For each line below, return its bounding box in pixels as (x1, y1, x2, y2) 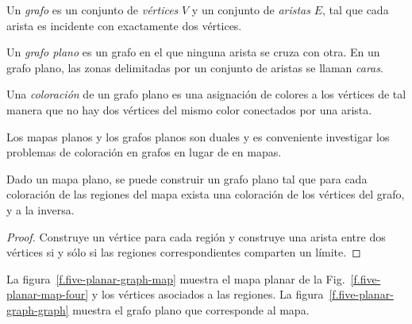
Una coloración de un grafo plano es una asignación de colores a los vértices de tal (6, 86, 406, 102)
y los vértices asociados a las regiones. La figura (91, 286, 324, 303)
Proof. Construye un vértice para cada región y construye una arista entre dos (6, 228, 386, 245)
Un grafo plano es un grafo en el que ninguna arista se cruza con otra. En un (6, 44, 380, 60)
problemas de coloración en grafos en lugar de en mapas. (6, 144, 282, 160)
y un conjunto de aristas (191, 2, 311, 17)
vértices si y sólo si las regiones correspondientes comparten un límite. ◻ (6, 244, 361, 260)
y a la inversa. (6, 201, 75, 218)
